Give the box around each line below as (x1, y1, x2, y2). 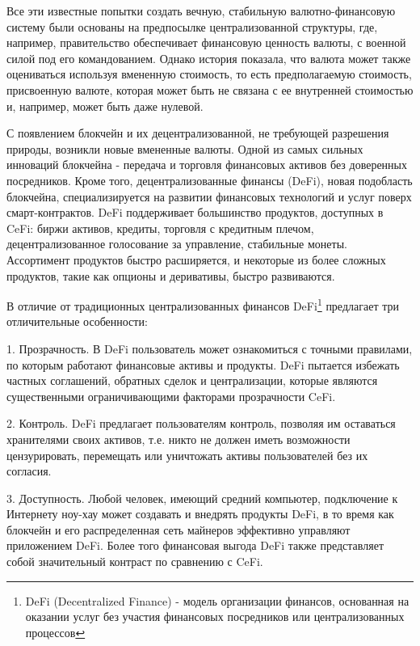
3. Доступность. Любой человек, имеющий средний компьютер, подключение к (6, 489, 398, 506)
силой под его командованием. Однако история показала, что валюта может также (6, 49, 411, 66)
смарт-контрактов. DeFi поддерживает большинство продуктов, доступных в (6, 204, 384, 221)
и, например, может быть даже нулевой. (6, 97, 204, 114)
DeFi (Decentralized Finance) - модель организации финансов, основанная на (25, 592, 409, 609)
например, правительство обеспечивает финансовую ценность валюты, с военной (6, 34, 406, 51)
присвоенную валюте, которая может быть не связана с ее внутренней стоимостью (6, 81, 414, 98)
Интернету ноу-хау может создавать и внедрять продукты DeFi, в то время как (6, 505, 394, 522)
